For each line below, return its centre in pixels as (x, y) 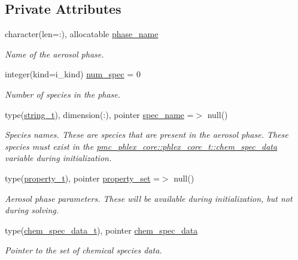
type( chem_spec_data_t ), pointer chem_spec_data (101, 230)
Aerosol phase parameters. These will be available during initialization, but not (149, 198)
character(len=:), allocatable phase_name (82, 34)
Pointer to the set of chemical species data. (83, 250)
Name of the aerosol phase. (54, 54)
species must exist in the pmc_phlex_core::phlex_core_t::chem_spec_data (141, 146)
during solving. (32, 210)
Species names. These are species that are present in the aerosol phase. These (147, 134)
